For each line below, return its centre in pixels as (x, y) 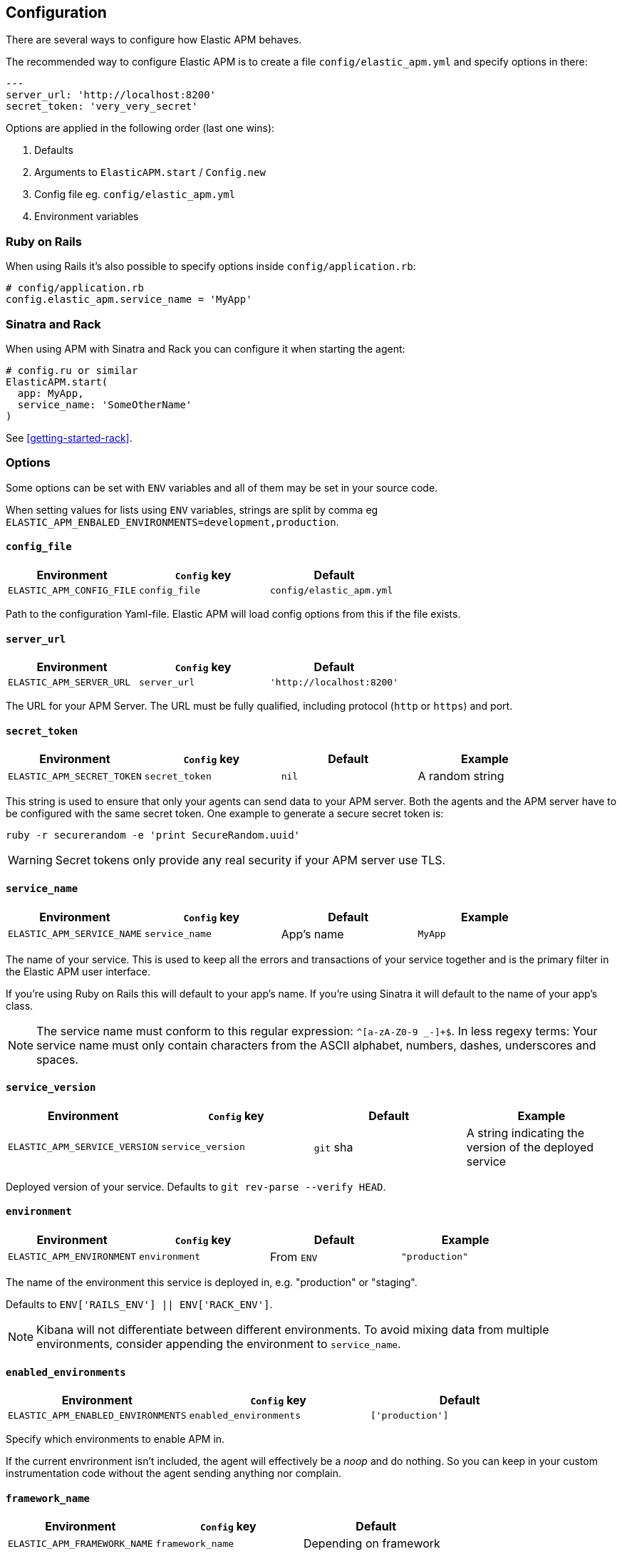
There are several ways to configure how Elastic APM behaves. (154, 40)
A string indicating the (525, 1133)
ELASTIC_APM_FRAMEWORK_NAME (81, 1543)
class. (20, 1005)
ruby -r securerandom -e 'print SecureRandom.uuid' (153, 835)
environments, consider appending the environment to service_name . (219, 1343)
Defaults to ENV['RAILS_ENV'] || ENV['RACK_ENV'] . (139, 1304)
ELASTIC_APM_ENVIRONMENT (72, 1257)
